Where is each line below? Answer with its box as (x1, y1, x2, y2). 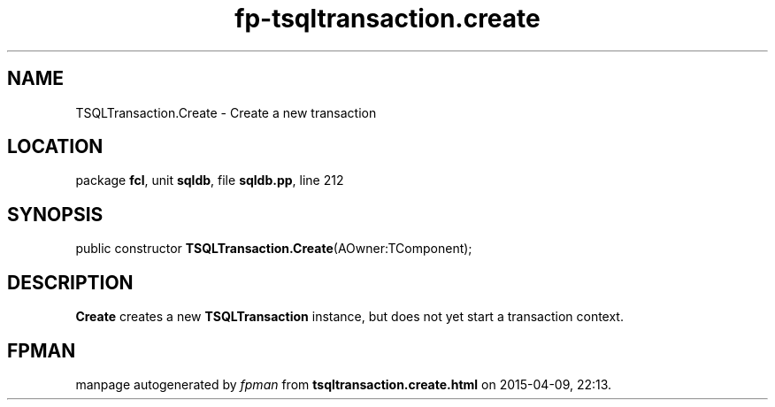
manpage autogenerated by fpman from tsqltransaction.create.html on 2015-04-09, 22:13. (75, 376, 612, 392)
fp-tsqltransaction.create (234, 4, 541, 34)
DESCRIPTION (7, 271, 134, 294)
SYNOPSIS (7, 203, 104, 226)
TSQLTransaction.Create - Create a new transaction (75, 104, 377, 120)
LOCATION (7, 135, 104, 158)
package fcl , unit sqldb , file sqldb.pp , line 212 (75, 173, 344, 188)
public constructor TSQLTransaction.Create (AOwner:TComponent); (75, 241, 472, 257)
